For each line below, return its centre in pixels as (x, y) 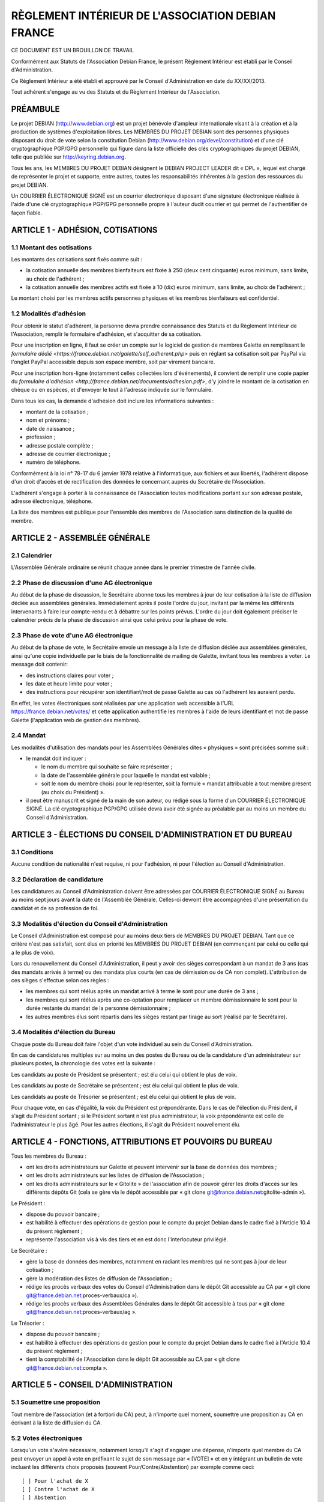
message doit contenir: (40, 664)
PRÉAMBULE (35, 109)
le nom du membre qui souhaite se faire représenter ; (107, 767)
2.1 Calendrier (32, 555)
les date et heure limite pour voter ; (69, 683)
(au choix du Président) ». (73, 792)
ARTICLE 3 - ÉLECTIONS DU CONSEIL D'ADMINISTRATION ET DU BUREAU (151, 834)
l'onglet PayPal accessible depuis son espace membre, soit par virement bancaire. (113, 362)
